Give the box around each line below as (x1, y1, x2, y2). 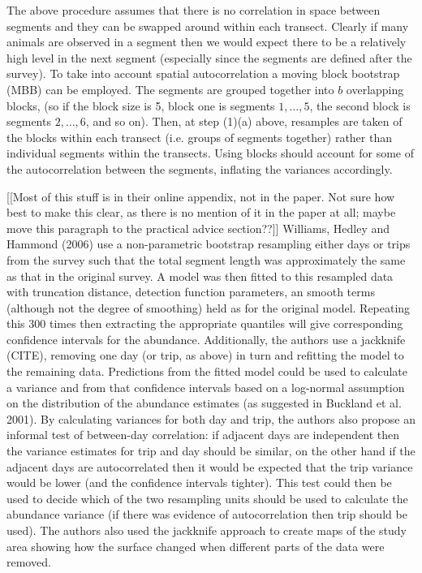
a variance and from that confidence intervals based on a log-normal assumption (6, 378, 405, 395)
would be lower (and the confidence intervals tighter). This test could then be (6, 474, 392, 491)
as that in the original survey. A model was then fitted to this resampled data (6, 267, 394, 284)
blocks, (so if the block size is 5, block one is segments (6, 97, 275, 114)
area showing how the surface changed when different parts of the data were (6, 537, 385, 554)
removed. (6, 554, 51, 571)
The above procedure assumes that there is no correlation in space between (6, 2, 381, 18)
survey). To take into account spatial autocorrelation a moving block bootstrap (6, 65, 400, 82)
